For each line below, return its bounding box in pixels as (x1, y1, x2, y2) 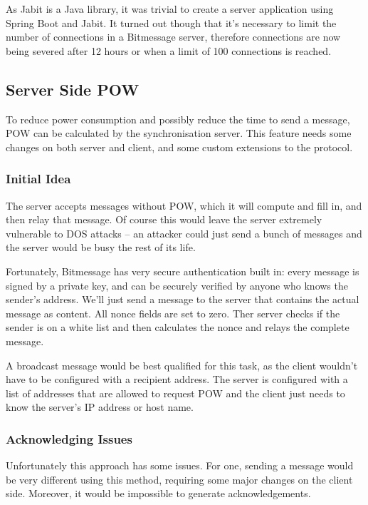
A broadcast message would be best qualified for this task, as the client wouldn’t (6, 357, 358, 372)
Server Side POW (6, 78, 140, 100)
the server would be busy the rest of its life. (6, 240, 196, 255)
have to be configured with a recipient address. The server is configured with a (6, 372, 348, 387)
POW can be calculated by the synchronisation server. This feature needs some (6, 126, 352, 141)
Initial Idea (6, 170, 71, 188)
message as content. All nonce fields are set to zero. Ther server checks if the (6, 305, 340, 320)
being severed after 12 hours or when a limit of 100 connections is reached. (6, 43, 332, 58)
